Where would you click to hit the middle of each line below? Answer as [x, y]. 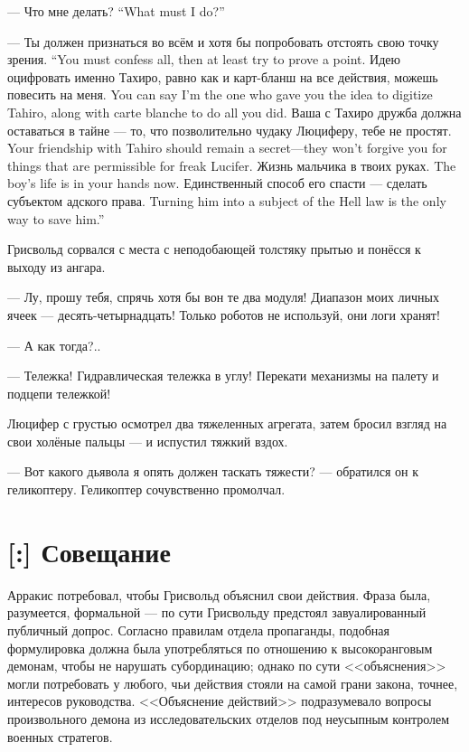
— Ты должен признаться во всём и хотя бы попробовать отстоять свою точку [223, 41]
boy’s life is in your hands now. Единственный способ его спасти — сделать [217, 183]
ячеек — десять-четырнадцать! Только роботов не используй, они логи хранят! [224, 314]
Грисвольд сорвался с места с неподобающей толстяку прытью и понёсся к [214, 249]
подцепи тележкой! [59, 393]
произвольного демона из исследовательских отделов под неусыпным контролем [229, 718]
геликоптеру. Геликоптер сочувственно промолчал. [146, 489]
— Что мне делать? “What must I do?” [116, 11]
